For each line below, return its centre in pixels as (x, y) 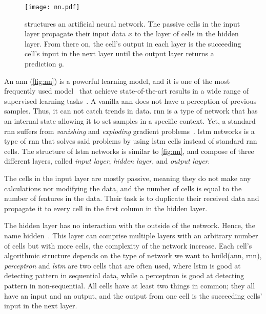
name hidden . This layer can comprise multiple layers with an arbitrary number (131, 235)
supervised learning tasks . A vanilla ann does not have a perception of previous (130, 100)
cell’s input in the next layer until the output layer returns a (119, 53)
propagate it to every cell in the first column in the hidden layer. (106, 208)
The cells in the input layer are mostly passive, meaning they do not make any (128, 178)
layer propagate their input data (75, 33)
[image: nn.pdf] (52, 7)
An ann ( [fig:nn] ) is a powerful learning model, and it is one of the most (117, 81)
